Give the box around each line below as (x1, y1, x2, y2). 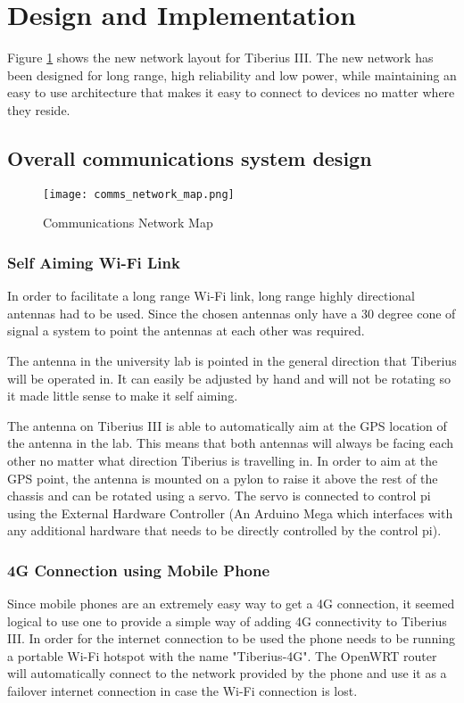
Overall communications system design (7, 144, 372, 171)
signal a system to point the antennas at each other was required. (7, 321, 365, 340)
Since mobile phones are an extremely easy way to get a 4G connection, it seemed (7, 594, 455, 613)
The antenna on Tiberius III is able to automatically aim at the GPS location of (7, 416, 447, 434)
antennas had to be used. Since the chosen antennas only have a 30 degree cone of (7, 303, 456, 322)
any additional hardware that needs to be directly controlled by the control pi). (7, 521, 442, 540)
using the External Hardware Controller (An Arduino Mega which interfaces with (7, 503, 453, 522)
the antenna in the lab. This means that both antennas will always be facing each (7, 434, 454, 452)
